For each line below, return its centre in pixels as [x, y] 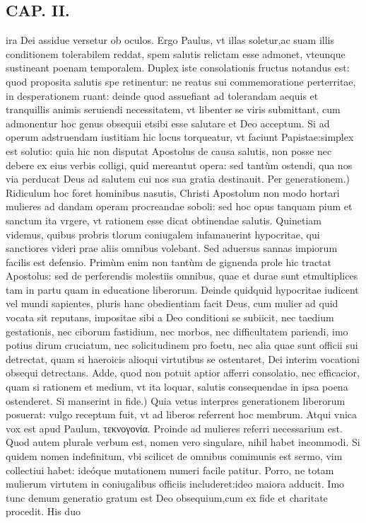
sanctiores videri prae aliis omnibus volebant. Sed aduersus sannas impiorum [172, 248]
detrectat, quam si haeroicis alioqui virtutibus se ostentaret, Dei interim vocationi [183, 358]
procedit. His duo [43, 511]
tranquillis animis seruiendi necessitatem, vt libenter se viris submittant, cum [173, 109]
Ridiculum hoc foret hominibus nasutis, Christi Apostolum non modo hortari [173, 192]
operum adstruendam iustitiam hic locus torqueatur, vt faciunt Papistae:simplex [180, 137]
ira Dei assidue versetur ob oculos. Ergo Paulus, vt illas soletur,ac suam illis [170, 40]
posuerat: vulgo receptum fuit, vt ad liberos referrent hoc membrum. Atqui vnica [182, 414]
